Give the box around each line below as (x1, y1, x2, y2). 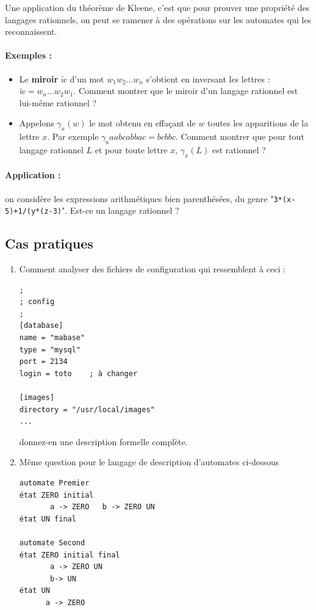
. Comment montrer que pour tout (175, 130, 304, 143)
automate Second (19, 538, 85, 547)
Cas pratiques (5, 234, 93, 253)
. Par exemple (47, 130, 99, 143)
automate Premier (19, 478, 90, 487)
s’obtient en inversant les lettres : (146, 72, 270, 85)
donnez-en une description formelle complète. (19, 435, 188, 448)
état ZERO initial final (19, 550, 120, 559)
